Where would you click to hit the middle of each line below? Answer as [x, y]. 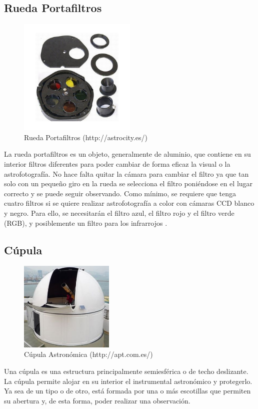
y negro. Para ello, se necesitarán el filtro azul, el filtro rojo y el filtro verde [119, 213]
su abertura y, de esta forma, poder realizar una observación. [97, 400]
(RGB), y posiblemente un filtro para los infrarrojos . [86, 223]
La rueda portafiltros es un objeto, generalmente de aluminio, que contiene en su [127, 154]
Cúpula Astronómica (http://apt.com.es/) [88, 354]
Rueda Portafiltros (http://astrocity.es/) [86, 137]
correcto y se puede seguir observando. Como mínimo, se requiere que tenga [120, 193]
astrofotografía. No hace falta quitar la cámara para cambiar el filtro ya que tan [126, 173]
